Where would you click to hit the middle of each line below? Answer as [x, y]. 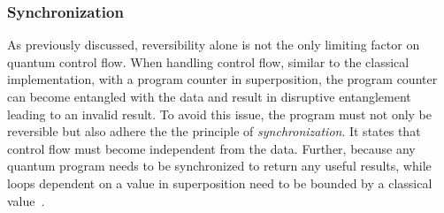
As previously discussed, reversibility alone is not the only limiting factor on [214, 45]
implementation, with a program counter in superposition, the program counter [222, 79]
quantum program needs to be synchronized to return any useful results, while [219, 166]
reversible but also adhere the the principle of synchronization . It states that [214, 131]
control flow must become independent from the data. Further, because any [211, 148]
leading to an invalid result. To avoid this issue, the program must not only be [220, 114]
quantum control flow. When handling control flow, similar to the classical [208, 61]
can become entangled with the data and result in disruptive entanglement [209, 96]
